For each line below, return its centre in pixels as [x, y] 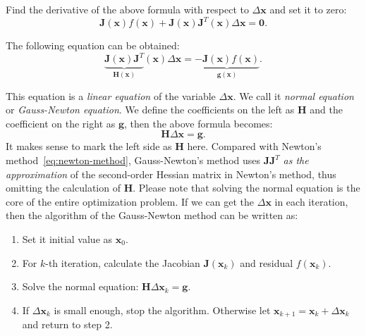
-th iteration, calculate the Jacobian [123, 262]
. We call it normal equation [293, 95]
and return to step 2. [67, 324]
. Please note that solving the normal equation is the [246, 188]
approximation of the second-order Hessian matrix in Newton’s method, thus [171, 174]
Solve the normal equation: [80, 286]
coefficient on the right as [61, 123]
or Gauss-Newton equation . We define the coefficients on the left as [150, 110]
